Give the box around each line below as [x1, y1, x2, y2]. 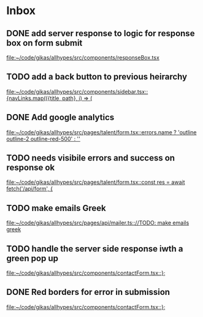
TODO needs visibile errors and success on [6, 153, 175, 163]
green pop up [6, 253, 59, 264]
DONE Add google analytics [6, 112, 115, 123]
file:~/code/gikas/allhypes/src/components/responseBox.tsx [6, 54, 159, 61]
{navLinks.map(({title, [6, 94, 61, 102]
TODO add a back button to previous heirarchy [6, 72, 188, 82]
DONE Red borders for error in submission [6, 287, 170, 297]
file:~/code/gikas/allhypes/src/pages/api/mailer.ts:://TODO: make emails [6, 219, 190, 227]
